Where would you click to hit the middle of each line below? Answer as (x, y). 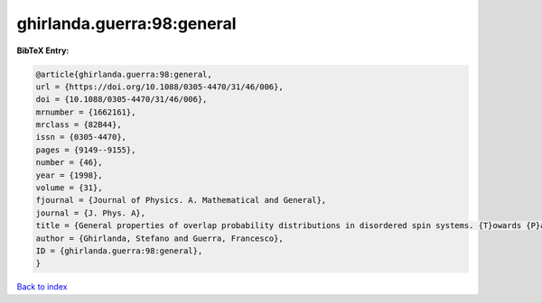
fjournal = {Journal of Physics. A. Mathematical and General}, (181, 200)
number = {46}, (69, 163)
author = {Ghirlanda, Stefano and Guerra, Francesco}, (159, 238)
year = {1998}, (69, 175)
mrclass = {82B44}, (79, 125)
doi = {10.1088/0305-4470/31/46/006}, (121, 100)
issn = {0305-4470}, (81, 137)
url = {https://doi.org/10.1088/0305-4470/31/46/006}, (159, 87)
